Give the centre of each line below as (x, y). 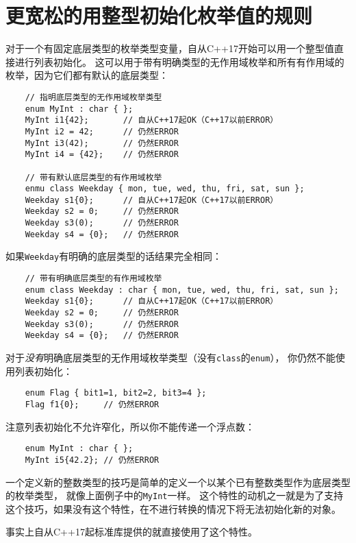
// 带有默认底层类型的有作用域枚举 (93, 177)
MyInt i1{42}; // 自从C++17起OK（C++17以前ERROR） (152, 120)
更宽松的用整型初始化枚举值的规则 (159, 15)
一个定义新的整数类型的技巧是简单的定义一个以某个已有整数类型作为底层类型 (178, 482)
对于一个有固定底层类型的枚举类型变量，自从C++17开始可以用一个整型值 (170, 48)
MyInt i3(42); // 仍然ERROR (102, 143)
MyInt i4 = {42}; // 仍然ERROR (102, 155)
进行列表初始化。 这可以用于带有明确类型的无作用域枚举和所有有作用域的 (179, 61)
